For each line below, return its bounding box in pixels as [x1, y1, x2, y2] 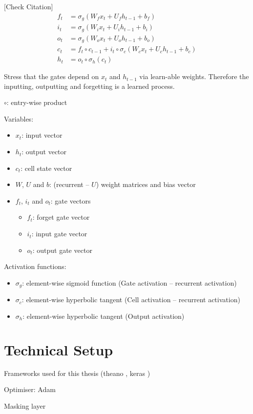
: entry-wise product [6, 97, 67, 107]
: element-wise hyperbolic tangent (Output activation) [22, 310, 185, 321]
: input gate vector [31, 228, 87, 239]
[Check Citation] [4, 1, 53, 11]
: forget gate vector [32, 212, 90, 222]
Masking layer [4, 400, 46, 411]
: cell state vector [21, 163, 72, 173]
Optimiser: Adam [4, 384, 56, 394]
